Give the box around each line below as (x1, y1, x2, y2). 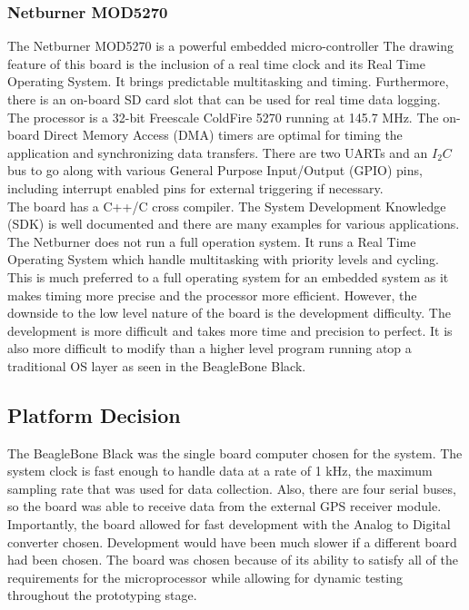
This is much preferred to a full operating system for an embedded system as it (7, 267, 449, 286)
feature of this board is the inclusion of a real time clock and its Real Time (7, 54, 425, 73)
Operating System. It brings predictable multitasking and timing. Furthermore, (7, 72, 449, 91)
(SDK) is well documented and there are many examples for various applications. (7, 214, 460, 233)
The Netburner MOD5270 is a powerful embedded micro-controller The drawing (7, 36, 454, 55)
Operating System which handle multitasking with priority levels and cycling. (7, 250, 439, 269)
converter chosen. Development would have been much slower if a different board (7, 532, 457, 551)
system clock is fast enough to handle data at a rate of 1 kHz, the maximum (7, 461, 433, 480)
